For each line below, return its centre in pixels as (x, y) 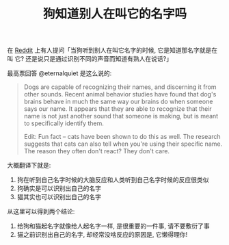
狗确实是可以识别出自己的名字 (59, 188)
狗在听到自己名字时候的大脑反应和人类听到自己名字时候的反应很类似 (113, 180)
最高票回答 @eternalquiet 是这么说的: (59, 73)
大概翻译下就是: (29, 166)
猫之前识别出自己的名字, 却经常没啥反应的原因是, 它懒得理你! (102, 235)
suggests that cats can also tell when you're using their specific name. (123, 144)
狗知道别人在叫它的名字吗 (114, 14)
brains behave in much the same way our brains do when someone (118, 102)
